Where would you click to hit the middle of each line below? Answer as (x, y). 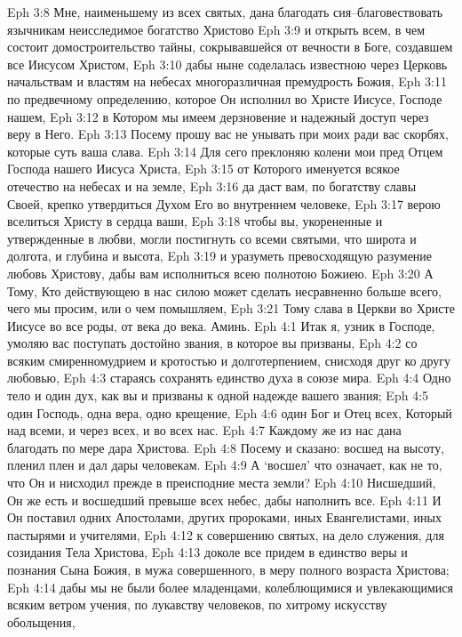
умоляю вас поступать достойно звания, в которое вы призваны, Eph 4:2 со (212, 343)
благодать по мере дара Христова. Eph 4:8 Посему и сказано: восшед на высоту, (226, 447)
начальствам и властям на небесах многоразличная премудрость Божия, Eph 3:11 (227, 81)
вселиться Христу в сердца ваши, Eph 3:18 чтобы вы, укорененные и (195, 221)
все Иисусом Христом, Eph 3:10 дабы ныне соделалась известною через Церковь (227, 64)
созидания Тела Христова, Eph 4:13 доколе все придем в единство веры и (207, 552)
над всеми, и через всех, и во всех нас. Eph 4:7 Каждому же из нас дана (204, 430)
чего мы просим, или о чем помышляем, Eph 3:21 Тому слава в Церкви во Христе (231, 308)
